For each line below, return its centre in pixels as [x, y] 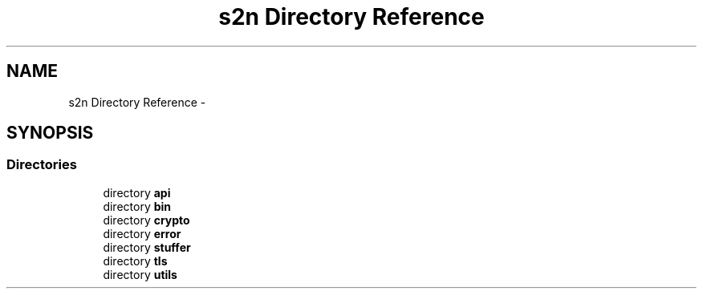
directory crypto [146, 220]
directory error [142, 233]
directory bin [137, 206]
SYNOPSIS [50, 133]
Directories [42, 165]
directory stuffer [147, 247]
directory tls [135, 261]
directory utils [140, 274]
